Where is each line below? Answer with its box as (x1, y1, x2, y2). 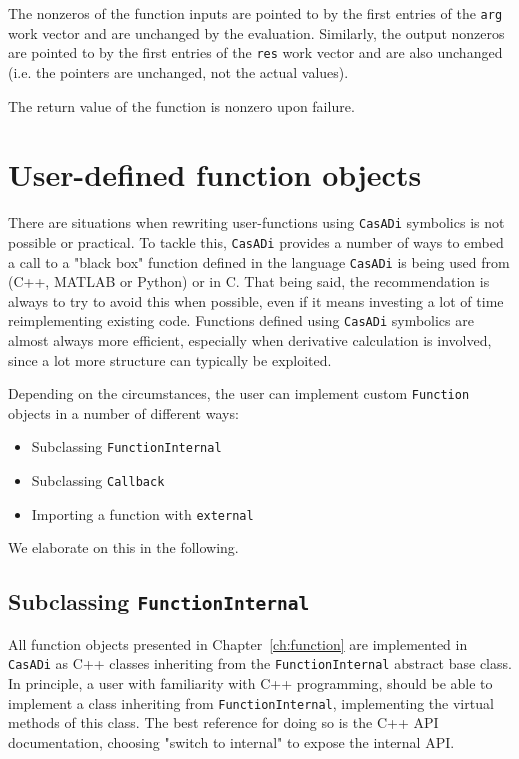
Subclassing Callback (31, 470, 165, 491)
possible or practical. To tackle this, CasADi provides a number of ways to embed (8, 231, 504, 252)
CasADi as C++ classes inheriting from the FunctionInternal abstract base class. (8, 653, 512, 674)
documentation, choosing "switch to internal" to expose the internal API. (8, 731, 455, 752)
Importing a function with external (31, 503, 254, 524)
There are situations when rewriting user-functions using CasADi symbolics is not (8, 212, 505, 233)
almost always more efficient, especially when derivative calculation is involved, (8, 330, 492, 351)
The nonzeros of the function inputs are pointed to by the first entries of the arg (8, 3, 503, 23)
